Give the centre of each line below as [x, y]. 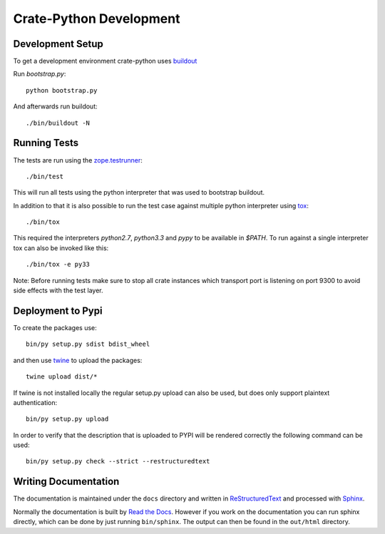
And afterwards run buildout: [55, 106]
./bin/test [45, 176]
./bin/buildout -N [58, 123]
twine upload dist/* [62, 377]
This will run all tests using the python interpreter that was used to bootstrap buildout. [139, 192]
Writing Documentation [66, 482]
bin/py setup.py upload [67, 419]
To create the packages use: [55, 327]
